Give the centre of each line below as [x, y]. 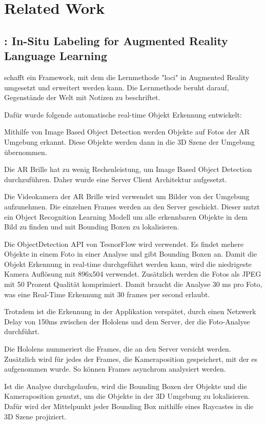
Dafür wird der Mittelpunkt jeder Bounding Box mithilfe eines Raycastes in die [129, 406]
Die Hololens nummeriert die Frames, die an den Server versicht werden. [118, 349]
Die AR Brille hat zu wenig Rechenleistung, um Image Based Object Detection [128, 169]
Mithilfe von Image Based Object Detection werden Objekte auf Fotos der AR [127, 132]
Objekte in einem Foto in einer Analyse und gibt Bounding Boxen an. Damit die [131, 254]
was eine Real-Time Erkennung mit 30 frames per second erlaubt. [107, 294]
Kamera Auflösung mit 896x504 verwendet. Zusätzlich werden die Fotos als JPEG [133, 274]
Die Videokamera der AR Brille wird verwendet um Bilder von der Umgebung [127, 196]
